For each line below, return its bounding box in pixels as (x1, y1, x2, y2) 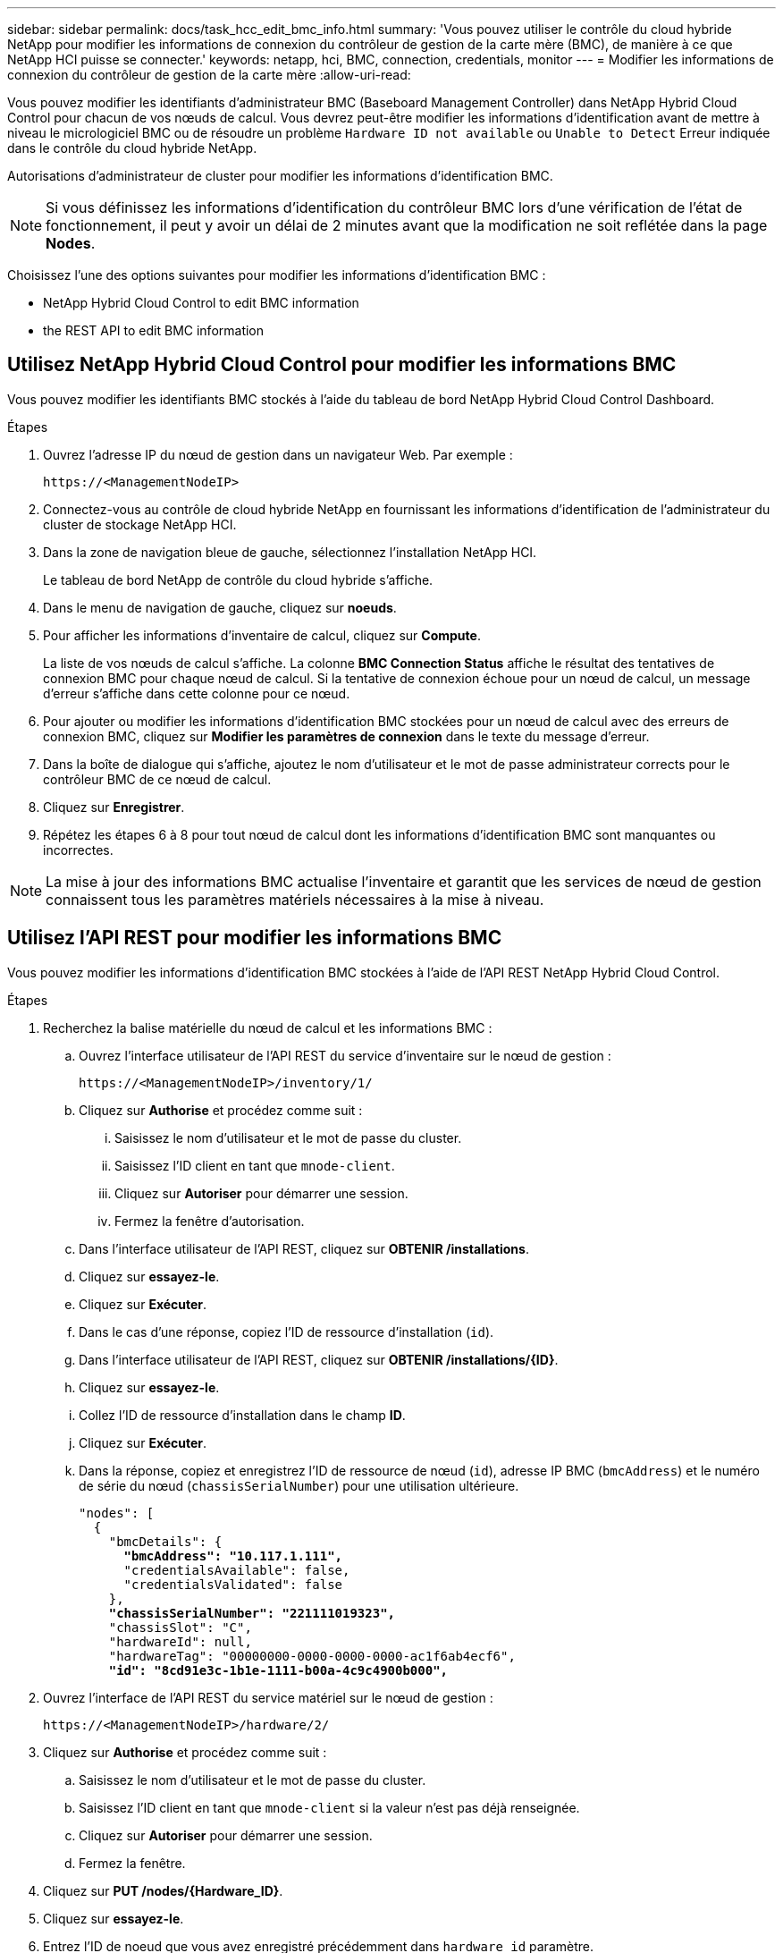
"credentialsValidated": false (123, 1577, 343, 1592)
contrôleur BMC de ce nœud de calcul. (43, 771, 272, 787)
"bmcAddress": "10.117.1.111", (123, 1548, 343, 1563)
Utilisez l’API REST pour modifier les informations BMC (7, 926, 502, 950)
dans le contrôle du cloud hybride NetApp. (7, 140, 257, 156)
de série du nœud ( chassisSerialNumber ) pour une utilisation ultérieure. (79, 1477, 519, 1493)
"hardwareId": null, (108, 1634, 252, 1649)
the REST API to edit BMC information (43, 323, 265, 338)
